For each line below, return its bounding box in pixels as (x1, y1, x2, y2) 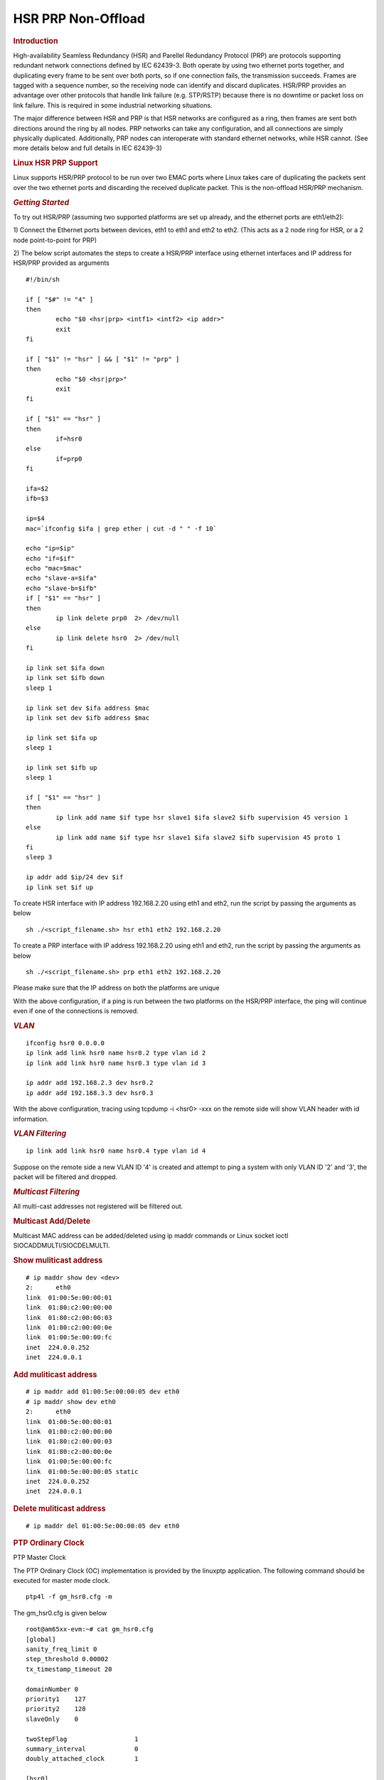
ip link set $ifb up (26, 763, 97, 772)
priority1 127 (26, 1695, 86, 1703)
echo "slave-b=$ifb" (26, 584, 97, 592)
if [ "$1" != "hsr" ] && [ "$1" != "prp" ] (26, 355, 180, 363)
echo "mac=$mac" (26, 565, 82, 572)
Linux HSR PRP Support (13, 158, 99, 168)
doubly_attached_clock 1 (26, 1755, 139, 1763)
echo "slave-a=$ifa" (26, 574, 97, 582)
